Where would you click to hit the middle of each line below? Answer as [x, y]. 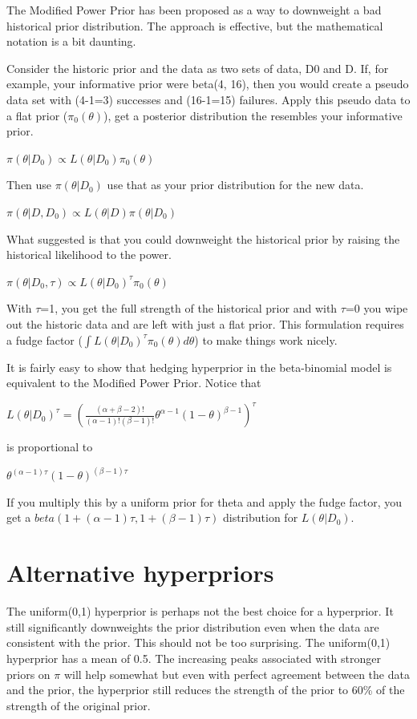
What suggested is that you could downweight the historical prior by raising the [203, 238]
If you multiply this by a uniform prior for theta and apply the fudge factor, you [204, 501]
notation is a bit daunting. [71, 41]
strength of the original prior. [79, 705]
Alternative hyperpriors [140, 573]
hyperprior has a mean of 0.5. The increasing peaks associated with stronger [194, 658]
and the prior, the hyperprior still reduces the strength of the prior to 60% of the [206, 690]
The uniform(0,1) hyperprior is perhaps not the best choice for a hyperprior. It [200, 611]
